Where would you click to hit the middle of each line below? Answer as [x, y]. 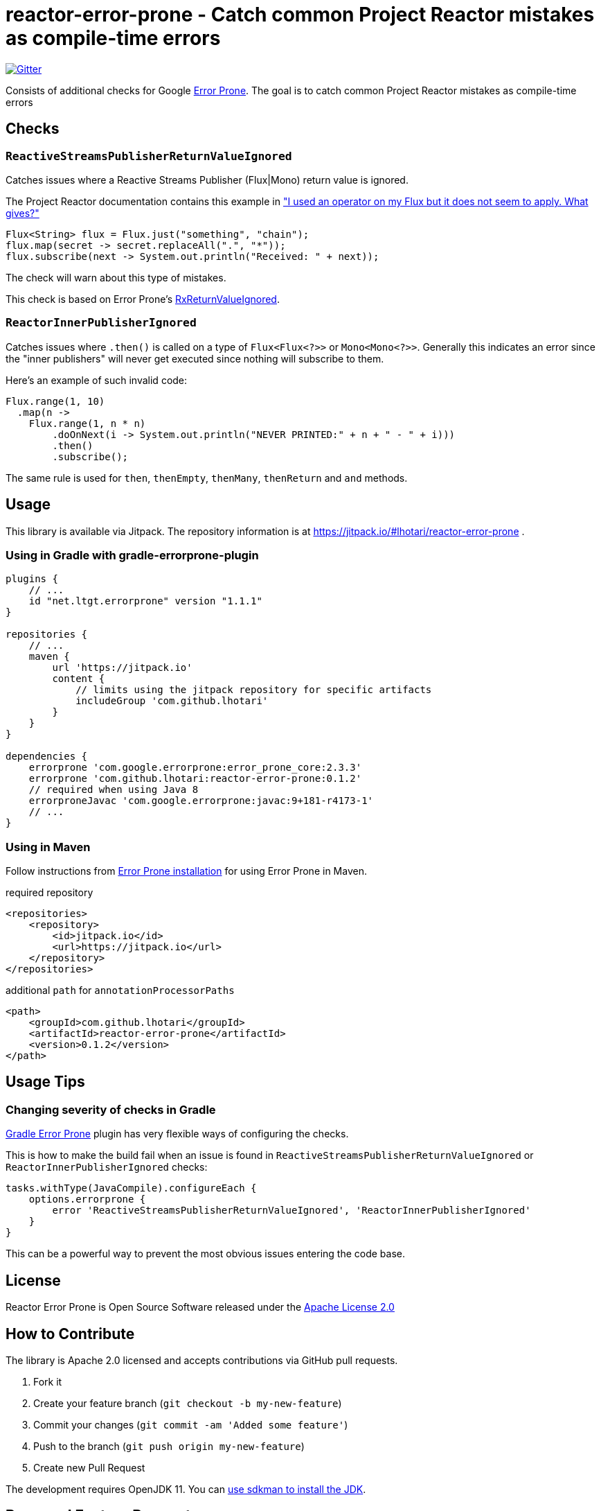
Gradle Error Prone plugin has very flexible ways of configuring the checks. [177, 1134]
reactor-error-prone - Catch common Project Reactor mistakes [300, 15]
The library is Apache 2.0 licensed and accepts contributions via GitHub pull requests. [202, 1360]
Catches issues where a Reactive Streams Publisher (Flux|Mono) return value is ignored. [207, 180]
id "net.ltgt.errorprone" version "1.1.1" [145, 601]
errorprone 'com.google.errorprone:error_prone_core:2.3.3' [195, 768]
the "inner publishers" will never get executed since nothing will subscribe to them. [195, 358]
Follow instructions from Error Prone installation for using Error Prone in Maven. [186, 871]
